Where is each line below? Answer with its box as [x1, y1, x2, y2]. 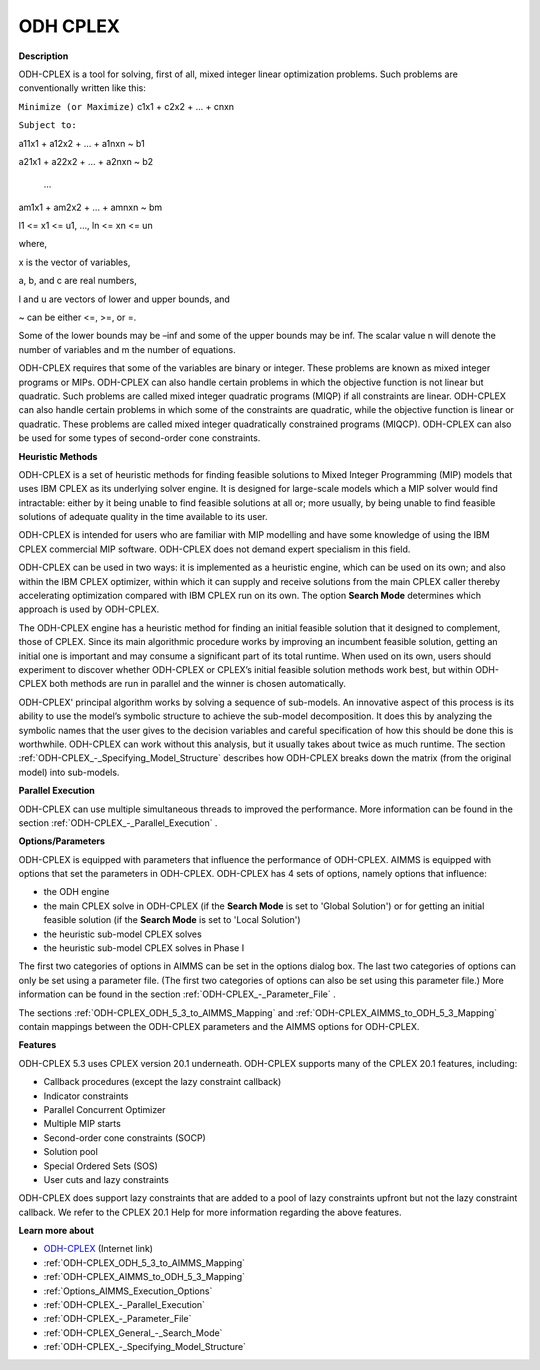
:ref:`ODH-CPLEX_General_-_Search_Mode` [43, 1326, 223, 1339]
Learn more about [18, 1225, 95, 1237]
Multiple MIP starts [43, 1118, 122, 1130]
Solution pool [43, 1146, 99, 1158]
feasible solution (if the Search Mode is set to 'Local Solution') [43, 914, 301, 926]
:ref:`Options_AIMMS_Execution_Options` [43, 1285, 213, 1297]
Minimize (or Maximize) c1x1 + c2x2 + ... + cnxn [18, 100, 235, 112]
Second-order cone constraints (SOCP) [43, 1131, 207, 1144]
